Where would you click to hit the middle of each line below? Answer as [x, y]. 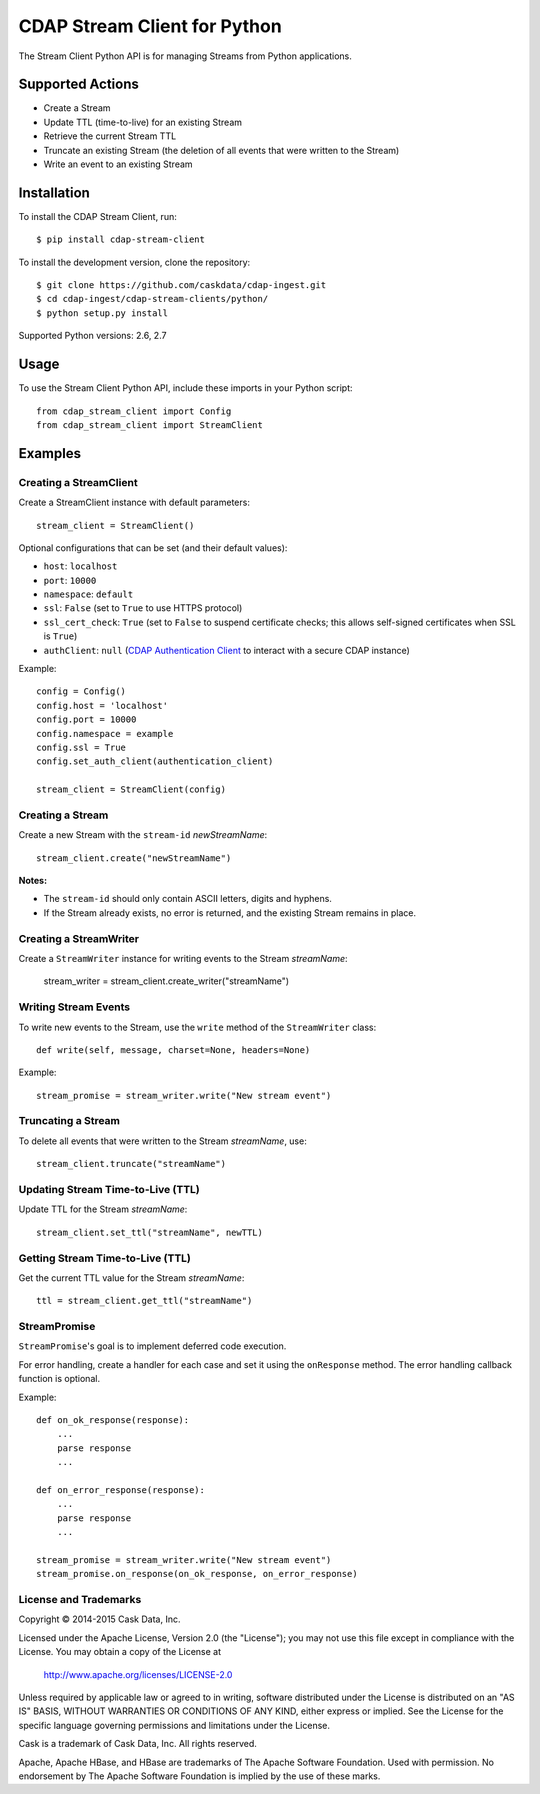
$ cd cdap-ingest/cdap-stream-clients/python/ [152, 299]
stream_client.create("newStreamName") [134, 858]
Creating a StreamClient [78, 482]
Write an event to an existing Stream [118, 164]
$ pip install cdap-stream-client [120, 239]
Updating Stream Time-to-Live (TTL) [109, 1189]
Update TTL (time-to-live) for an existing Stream [143, 122]
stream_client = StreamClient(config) [131, 789]
